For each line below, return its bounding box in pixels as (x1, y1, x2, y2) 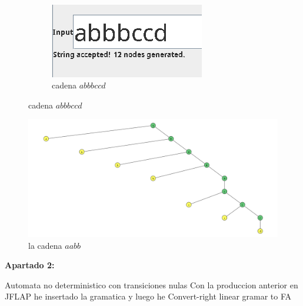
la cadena (28, 239, 62, 251)
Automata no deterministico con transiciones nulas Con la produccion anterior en (5, 278, 298, 291)
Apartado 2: (5, 259, 55, 271)
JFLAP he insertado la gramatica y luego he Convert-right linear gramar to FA (5, 290, 292, 302)
